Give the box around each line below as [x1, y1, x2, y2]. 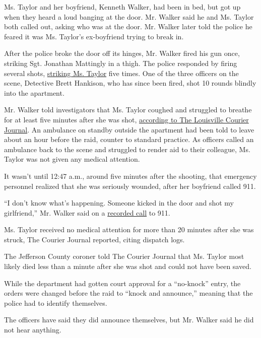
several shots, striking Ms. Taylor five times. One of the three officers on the [4, 67, 239, 78]
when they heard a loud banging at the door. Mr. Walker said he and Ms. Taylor [4, 11, 254, 22]
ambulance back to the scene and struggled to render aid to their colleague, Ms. [4, 144, 250, 154]
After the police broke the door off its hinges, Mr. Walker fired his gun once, [4, 48, 240, 58]
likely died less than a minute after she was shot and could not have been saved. [4, 261, 251, 272]
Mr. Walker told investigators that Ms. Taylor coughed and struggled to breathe [4, 104, 252, 115]
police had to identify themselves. [4, 297, 107, 308]
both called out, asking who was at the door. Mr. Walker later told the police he [4, 21, 252, 32]
